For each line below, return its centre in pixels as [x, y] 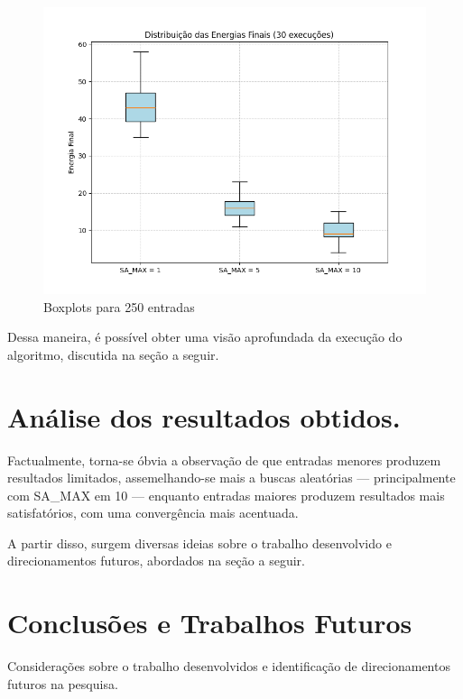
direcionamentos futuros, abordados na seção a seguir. [156, 561]
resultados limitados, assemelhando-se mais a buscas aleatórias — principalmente [231, 478]
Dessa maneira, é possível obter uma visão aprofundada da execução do [205, 337]
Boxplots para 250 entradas [119, 306]
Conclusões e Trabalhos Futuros [210, 623]
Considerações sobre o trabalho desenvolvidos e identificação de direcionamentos [229, 666]
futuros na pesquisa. [63, 683]
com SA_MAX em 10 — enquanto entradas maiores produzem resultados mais [226, 495]
